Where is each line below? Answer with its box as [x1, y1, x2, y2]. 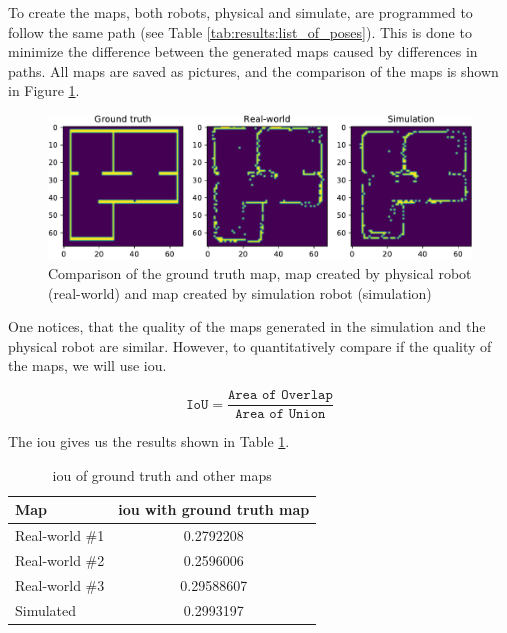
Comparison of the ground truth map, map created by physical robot [48, 263, 472, 284]
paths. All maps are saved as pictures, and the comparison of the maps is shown [8, 60, 499, 81]
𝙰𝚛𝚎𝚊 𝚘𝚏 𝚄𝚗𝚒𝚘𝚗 [235, 407, 326, 422]
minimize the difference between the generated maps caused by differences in [8, 41, 478, 62]
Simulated [15, 599, 77, 620]
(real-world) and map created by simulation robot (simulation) [48, 282, 432, 303]
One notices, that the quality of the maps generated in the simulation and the [8, 316, 486, 337]
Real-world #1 [15, 525, 105, 546]
